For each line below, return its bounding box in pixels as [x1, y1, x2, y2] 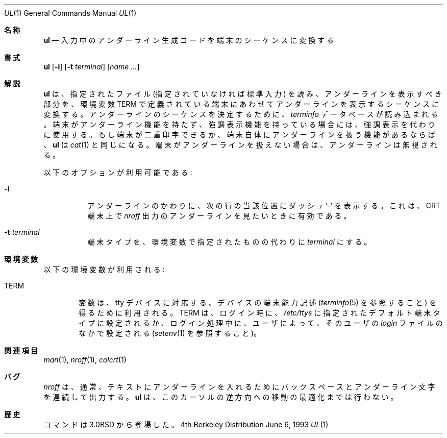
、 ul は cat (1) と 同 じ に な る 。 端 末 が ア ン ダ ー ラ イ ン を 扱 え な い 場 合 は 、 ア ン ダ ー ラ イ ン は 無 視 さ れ [43, 140, 437, 149]
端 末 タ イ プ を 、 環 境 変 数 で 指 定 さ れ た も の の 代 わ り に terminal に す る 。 [87, 237, 371, 246]
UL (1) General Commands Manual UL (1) [4, 9, 137, 17]
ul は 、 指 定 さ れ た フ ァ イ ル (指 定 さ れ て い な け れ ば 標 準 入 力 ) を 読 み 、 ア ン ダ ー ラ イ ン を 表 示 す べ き [43, 89, 442, 98]
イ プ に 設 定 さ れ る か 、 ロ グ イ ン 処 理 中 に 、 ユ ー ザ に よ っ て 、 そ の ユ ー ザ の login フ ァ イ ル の [79, 319, 443, 327]
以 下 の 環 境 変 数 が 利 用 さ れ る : [43, 265, 165, 274]
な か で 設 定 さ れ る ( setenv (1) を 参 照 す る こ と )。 [79, 329, 261, 337]
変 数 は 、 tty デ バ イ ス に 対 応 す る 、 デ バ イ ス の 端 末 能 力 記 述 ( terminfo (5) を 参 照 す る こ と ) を [79, 298, 437, 307]
